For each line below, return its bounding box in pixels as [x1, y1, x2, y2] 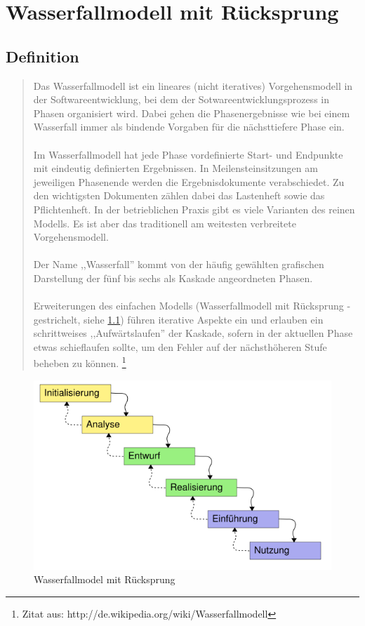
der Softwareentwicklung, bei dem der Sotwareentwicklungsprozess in [33, 92, 329, 107]
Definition [6, 45, 79, 67]
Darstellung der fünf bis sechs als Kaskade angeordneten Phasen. [33, 270, 313, 285]
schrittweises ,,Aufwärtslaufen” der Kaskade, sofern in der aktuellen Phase [33, 326, 353, 340]
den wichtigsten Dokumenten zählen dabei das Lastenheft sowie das [33, 188, 325, 203]
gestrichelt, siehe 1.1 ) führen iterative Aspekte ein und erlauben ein [33, 312, 324, 326]
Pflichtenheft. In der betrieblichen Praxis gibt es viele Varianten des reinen [33, 201, 355, 216]
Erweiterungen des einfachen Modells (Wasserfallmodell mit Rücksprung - [33, 298, 351, 313]
